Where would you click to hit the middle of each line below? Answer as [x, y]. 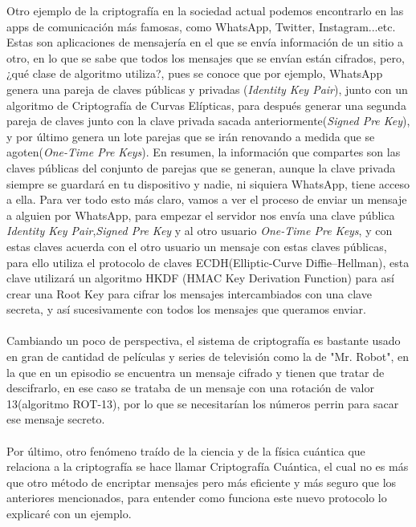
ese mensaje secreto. [56, 419]
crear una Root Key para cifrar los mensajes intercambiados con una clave [189, 293]
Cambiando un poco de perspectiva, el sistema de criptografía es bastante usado [204, 341]
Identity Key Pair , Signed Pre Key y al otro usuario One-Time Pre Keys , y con [200, 231]
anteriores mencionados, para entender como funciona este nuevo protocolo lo [197, 498]
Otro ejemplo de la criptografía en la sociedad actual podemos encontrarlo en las [205, 10]
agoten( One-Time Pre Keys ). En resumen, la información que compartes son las [204, 152]
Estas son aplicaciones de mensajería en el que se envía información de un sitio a [205, 42]
